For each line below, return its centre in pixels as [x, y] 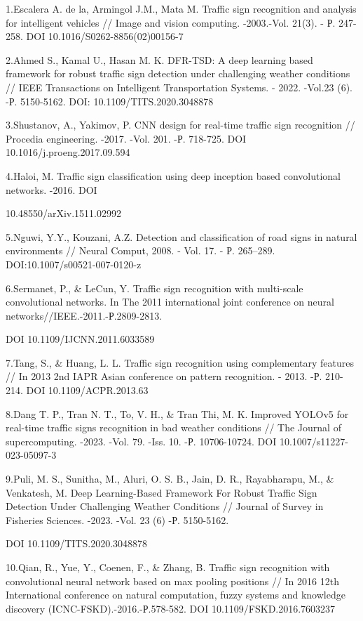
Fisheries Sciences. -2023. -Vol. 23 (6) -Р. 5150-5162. [117, 519]
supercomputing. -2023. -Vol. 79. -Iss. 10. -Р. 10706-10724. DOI [141, 441]
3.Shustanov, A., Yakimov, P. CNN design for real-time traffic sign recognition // [180, 125]
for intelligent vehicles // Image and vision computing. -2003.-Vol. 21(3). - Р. [171, 22]
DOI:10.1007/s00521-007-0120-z [74, 264]
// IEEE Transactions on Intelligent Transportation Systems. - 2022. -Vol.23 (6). [179, 87]
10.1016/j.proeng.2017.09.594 [68, 152]
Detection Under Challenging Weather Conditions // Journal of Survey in [165, 506]
